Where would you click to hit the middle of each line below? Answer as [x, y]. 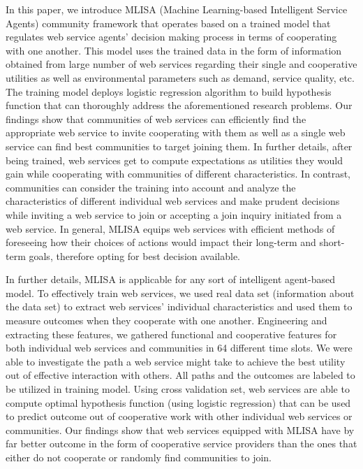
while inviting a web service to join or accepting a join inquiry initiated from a [174, 214]
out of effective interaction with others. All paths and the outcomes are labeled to [180, 375]
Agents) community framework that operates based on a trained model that [168, 23]
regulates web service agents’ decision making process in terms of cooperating [171, 37]
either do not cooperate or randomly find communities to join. [139, 457]
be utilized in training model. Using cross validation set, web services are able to [178, 389]
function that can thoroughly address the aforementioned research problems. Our [179, 105]
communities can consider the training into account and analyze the [151, 187]
